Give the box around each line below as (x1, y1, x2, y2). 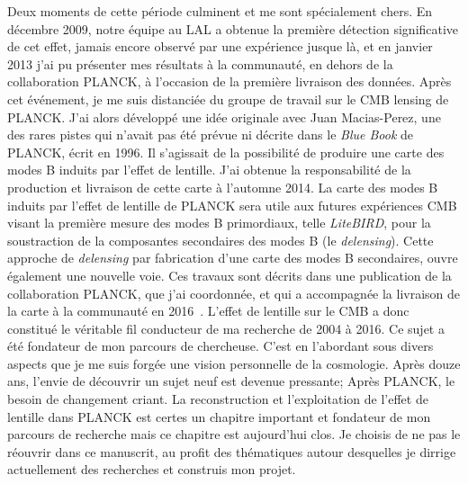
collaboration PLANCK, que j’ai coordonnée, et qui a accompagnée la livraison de (7, 283, 461, 302)
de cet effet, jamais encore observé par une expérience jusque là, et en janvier (7, 37, 433, 56)
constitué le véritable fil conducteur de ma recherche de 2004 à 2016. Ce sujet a (7, 318, 445, 337)
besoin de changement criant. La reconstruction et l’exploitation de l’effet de (7, 390, 428, 408)
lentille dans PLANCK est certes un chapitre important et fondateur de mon (7, 407, 431, 426)
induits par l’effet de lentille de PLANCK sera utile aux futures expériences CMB (7, 195, 457, 214)
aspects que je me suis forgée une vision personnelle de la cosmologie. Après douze (7, 354, 461, 372)
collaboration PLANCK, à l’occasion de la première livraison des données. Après (7, 72, 452, 91)
